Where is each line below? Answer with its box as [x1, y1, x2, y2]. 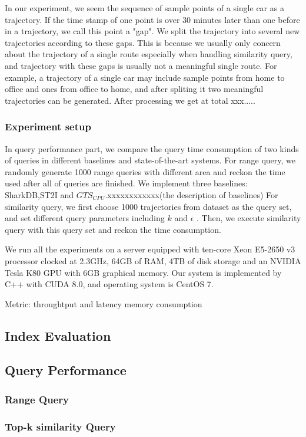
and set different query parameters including [5, 212, 165, 224]
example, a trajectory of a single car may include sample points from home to [5, 71, 285, 83]
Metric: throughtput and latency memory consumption [5, 297, 202, 310]
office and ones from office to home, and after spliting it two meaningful [5, 83, 264, 95]
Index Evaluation [5, 326, 111, 344]
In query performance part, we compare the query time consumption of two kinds [5, 142, 299, 155]
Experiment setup [5, 119, 91, 134]
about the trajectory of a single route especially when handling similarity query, [5, 48, 292, 60]
